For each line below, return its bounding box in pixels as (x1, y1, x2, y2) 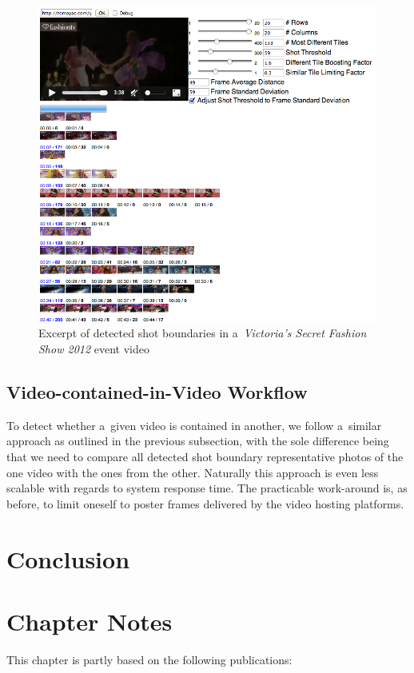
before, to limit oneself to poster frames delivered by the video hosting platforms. (6, 495, 404, 512)
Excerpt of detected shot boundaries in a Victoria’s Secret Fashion (38, 325, 367, 341)
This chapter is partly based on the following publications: (6, 651, 293, 667)
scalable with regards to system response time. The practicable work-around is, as (6, 480, 408, 496)
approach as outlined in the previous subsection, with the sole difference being (6, 432, 389, 449)
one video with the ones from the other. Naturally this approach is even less (6, 464, 379, 480)
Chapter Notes (6, 604, 173, 637)
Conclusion (6, 542, 130, 575)
